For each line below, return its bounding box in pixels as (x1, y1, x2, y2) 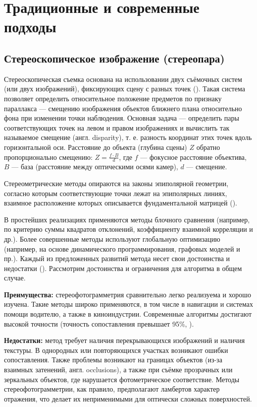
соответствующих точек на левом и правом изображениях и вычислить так (4, 122, 230, 133)
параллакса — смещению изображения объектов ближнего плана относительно (4, 103, 242, 113)
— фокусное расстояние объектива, (140, 151, 247, 162)
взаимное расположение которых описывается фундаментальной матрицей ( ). (4, 198, 237, 208)
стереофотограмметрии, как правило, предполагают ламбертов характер (4, 384, 220, 394)
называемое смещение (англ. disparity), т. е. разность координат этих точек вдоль (4, 132, 252, 142)
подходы (4, 16, 56, 37)
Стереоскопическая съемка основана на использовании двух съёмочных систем (4, 73, 242, 84)
